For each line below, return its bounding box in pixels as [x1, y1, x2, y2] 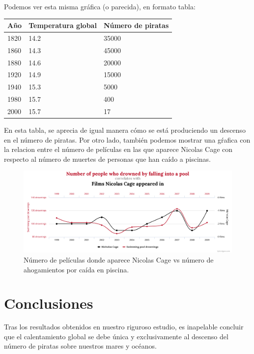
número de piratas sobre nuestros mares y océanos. [4, 341, 157, 351]
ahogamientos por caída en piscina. [24, 264, 129, 274]
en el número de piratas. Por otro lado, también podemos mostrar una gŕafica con [4, 134, 251, 145]
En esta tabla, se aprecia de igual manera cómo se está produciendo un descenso [4, 125, 246, 135]
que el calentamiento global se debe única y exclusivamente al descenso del [4, 331, 228, 341]
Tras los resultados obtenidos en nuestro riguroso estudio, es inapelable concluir [4, 322, 244, 332]
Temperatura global [28, 20, 97, 30]
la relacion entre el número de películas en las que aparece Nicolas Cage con [4, 144, 233, 154]
